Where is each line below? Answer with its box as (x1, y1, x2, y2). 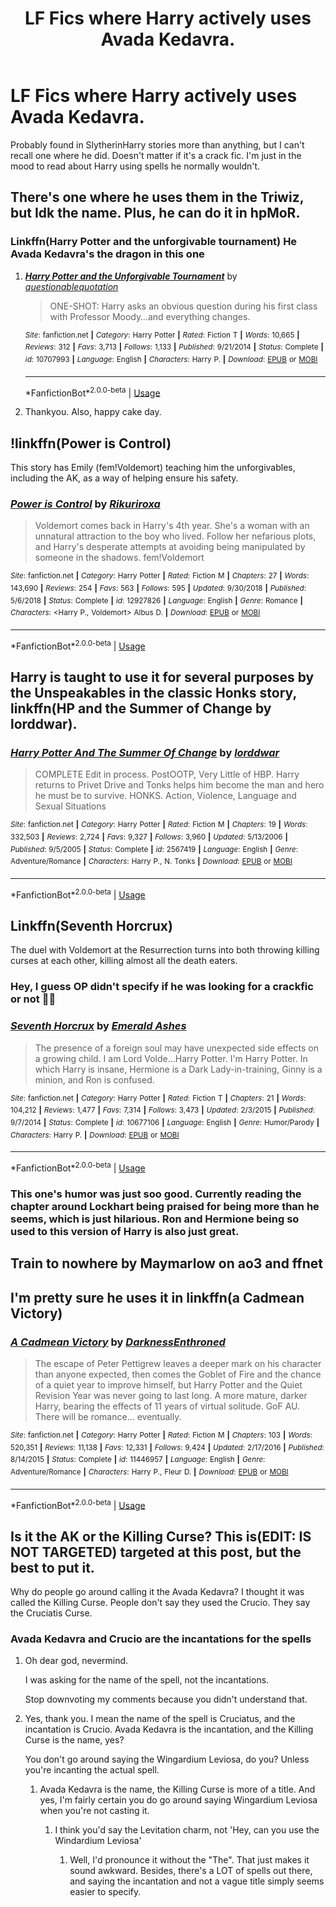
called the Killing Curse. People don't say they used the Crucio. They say (10, 1597, 311, 1609)
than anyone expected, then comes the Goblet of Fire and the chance (34, 1368, 322, 1380)
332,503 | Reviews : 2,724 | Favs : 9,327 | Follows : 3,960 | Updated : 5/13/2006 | (10, 832, 288, 842)
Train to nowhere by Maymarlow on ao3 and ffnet (10, 1255, 323, 1272)
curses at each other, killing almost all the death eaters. (10, 955, 238, 967)
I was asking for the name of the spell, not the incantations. (24, 1674, 270, 1686)
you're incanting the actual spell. (24, 1764, 160, 1776)
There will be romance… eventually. (34, 1410, 182, 1422)
